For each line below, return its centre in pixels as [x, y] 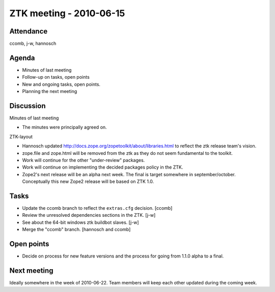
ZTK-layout [21, 137]
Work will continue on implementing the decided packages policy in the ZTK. [103, 167]
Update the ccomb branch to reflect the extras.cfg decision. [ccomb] [97, 208]
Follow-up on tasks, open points [56, 77]
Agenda [22, 58]
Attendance [29, 31]
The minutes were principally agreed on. [64, 127]
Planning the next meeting [50, 91]
